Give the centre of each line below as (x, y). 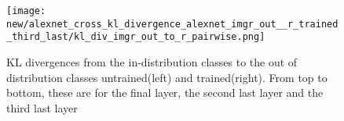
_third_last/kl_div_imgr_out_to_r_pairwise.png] (136, 37)
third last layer (42, 107)
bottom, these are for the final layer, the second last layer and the (165, 93)
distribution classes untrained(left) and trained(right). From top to (167, 77)
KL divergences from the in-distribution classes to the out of (152, 61)
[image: (26, 11)
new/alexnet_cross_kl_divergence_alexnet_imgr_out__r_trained (172, 24)
